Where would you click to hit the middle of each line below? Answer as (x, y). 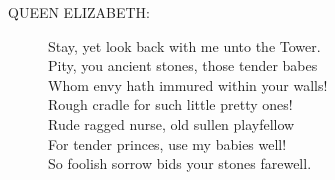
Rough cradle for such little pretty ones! (170, 104)
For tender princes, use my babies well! (167, 143)
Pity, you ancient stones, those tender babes (183, 65)
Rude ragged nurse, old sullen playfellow (171, 123)
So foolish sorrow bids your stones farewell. (180, 163)
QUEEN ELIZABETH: (79, 12)
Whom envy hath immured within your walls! (188, 84)
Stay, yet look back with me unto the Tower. (184, 45)
